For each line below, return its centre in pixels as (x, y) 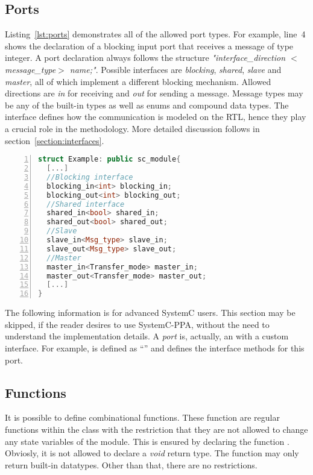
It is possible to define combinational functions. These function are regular (142, 417)
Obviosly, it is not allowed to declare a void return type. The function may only (152, 453)
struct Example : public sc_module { (109, 159)
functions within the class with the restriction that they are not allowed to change (156, 429)
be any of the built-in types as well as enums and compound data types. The (147, 105)
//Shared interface (86, 204)
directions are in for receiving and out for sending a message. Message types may (154, 93)
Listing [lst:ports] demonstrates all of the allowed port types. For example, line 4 (155, 34)
